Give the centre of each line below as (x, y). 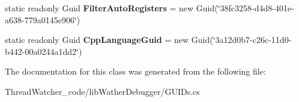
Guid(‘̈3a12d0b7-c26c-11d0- (241, 40)
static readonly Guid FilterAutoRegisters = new (99, 8)
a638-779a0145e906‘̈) (43, 19)
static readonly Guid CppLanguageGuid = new (97, 40)
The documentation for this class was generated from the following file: (135, 71)
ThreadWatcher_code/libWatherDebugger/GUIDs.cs (102, 91)
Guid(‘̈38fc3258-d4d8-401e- (245, 8)
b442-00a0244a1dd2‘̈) (44, 51)
